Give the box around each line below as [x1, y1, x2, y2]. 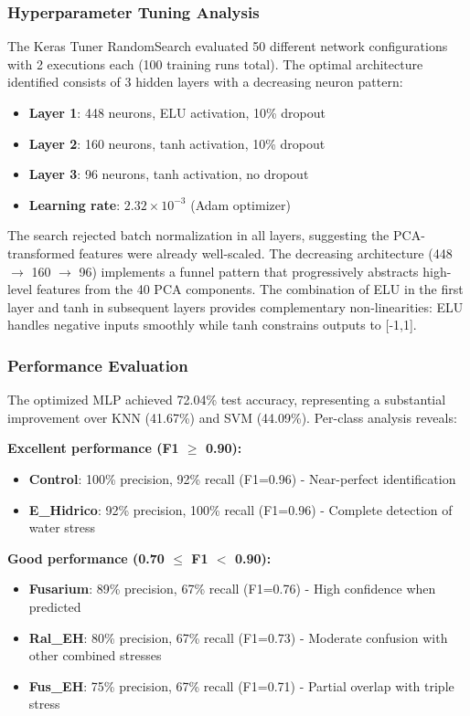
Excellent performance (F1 [7, 438, 179, 458]
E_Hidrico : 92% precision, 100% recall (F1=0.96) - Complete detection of [28, 500, 453, 519]
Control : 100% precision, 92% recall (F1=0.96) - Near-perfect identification [28, 469, 456, 488]
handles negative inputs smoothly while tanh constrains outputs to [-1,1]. [7, 315, 417, 334]
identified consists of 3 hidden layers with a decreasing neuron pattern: [7, 72, 403, 91]
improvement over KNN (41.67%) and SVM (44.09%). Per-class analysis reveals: [7, 407, 457, 426]
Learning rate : [28, 195, 121, 214]
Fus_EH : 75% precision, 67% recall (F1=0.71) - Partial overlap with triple [28, 676, 454, 695]
